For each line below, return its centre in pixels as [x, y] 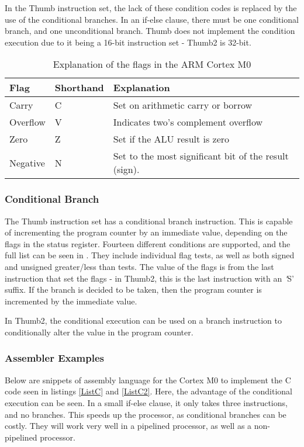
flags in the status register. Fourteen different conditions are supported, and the [148, 243]
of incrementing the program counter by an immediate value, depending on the [146, 232]
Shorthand [79, 88]
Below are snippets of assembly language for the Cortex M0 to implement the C [148, 380]
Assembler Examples [54, 358]
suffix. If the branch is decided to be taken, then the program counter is [133, 290]
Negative [27, 162]
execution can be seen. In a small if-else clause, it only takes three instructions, [146, 402]
